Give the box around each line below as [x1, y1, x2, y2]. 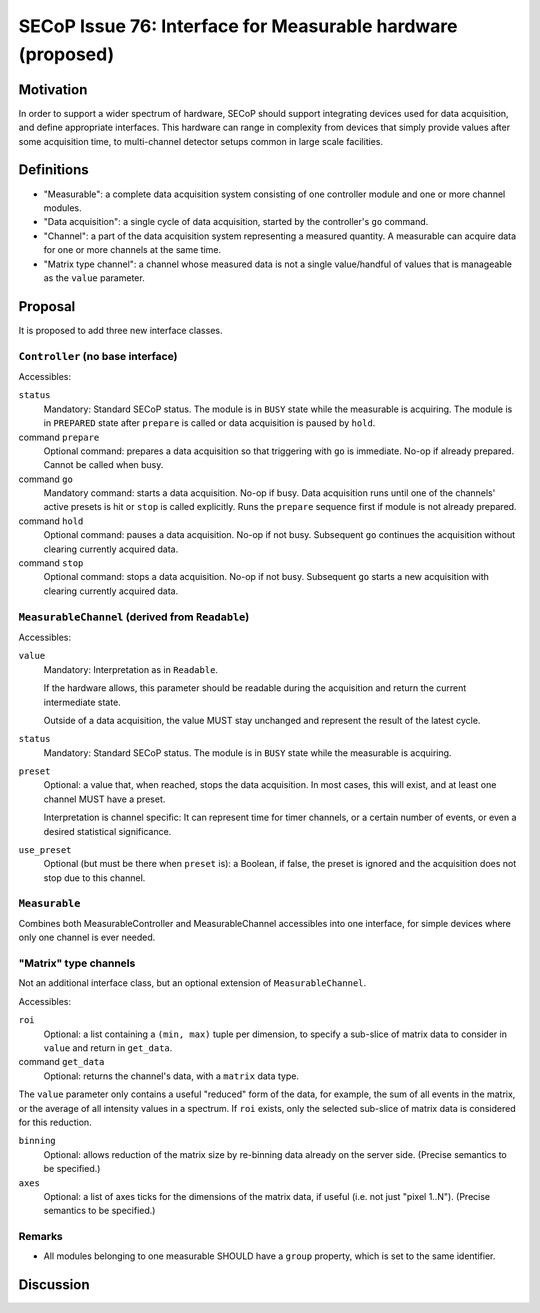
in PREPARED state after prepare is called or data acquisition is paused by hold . [43, 417, 376, 429]
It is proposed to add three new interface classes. [18, 324, 223, 336]
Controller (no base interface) [18, 349, 178, 363]
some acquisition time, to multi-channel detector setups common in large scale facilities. [18, 135, 384, 147]
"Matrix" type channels [18, 956, 136, 970]
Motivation [18, 81, 88, 98]
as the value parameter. [43, 271, 145, 284]
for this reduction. [18, 1116, 92, 1128]
